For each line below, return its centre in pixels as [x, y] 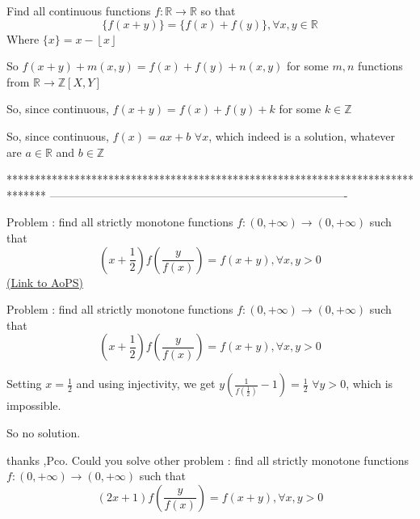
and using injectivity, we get [146, 384]
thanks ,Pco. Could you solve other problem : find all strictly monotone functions [208, 460]
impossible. [34, 405]
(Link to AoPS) [45, 282]
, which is [370, 384]
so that [218, 11]
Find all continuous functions [79, 11]
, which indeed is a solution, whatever [302, 135]
